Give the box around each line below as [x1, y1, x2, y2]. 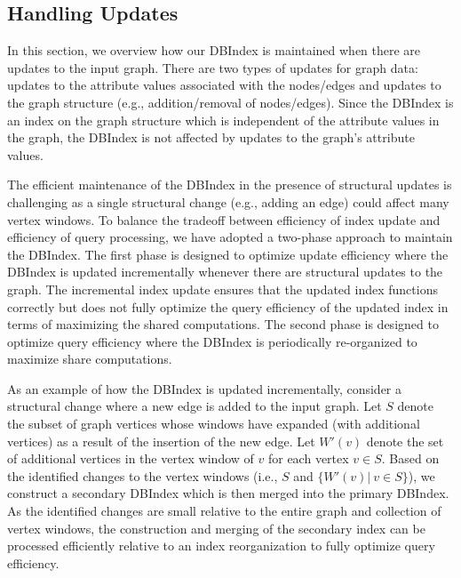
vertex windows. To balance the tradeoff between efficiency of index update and [7, 210, 441, 229]
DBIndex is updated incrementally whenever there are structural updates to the [7, 262, 443, 281]
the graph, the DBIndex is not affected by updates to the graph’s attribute [7, 128, 415, 147]
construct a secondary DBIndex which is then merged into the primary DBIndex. [7, 484, 449, 502]
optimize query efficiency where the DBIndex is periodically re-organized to [7, 332, 417, 350]
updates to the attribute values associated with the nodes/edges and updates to [7, 76, 441, 94]
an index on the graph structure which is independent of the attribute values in [7, 110, 440, 129]
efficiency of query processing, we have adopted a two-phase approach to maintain [7, 228, 453, 246]
